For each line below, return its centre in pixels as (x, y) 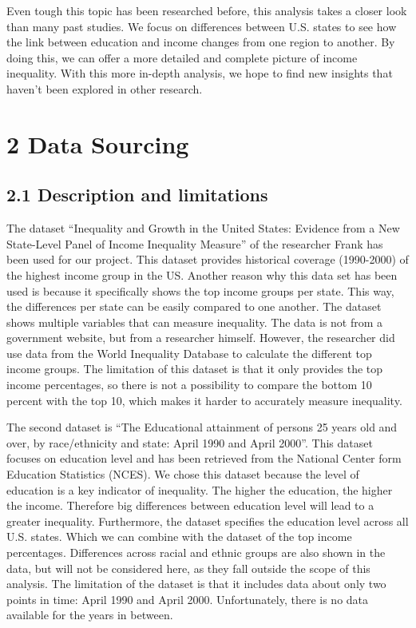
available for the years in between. (90, 615)
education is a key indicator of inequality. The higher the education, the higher (200, 489)
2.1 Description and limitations (137, 195)
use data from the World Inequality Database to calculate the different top (189, 353)
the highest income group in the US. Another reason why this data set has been (202, 274)
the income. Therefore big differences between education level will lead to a (190, 505)
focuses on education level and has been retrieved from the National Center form (204, 458)
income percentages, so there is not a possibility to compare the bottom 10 (189, 385)
